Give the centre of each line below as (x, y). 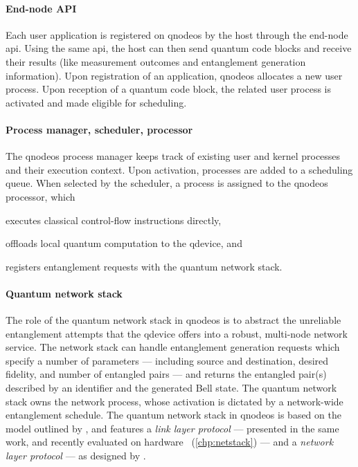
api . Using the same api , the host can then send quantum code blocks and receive (179, 48)
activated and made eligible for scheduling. (96, 102)
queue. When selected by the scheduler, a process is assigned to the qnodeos (167, 183)
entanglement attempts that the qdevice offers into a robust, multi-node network (177, 333)
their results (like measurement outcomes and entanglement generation (156, 61)
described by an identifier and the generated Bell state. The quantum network (171, 388)
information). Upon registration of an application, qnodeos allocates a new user (174, 75)
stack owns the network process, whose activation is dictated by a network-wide (174, 401)
